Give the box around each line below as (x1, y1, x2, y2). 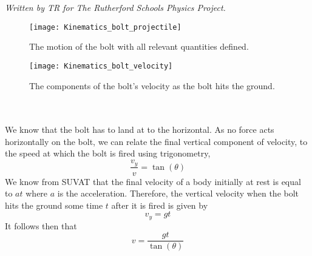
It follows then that (5, 219, 77, 232)
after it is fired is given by (111, 198, 208, 211)
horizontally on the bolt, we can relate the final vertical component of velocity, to (5, 135, 308, 147)
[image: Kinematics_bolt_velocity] (29, 61, 173, 70)
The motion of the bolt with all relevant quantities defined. (29, 40, 249, 53)
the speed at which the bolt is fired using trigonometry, (5, 147, 211, 160)
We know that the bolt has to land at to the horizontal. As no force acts (5, 123, 274, 136)
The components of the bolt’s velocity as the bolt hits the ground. (29, 79, 275, 92)
